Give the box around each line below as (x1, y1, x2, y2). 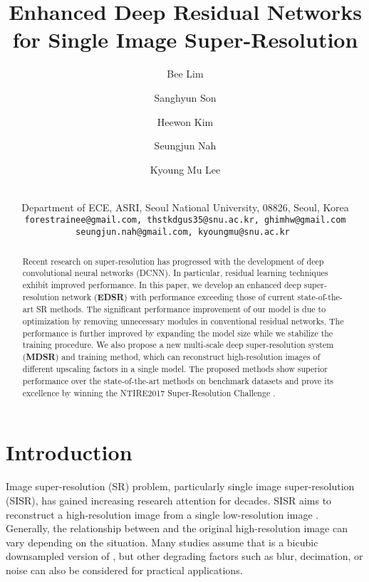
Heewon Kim (157, 114, 214, 129)
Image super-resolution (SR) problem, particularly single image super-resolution (6, 479, 355, 494)
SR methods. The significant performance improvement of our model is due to (36, 303, 326, 315)
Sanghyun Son (154, 90, 217, 105)
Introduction (6, 438, 132, 467)
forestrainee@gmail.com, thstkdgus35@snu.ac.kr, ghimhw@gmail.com (24, 215, 346, 226)
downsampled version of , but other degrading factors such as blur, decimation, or (6, 549, 363, 564)
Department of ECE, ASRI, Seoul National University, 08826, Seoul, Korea (21, 199, 349, 214)
